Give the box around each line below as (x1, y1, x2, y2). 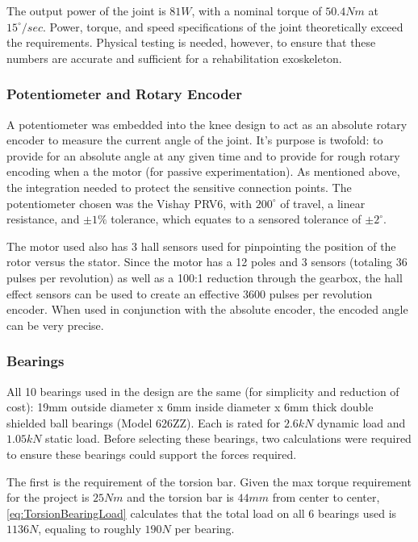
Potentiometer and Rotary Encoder (6, 84, 242, 104)
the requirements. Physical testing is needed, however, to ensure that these (6, 34, 376, 51)
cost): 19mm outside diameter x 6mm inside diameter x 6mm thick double (6, 398, 374, 415)
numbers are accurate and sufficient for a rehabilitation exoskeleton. (6, 49, 342, 66)
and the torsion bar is (127, 489, 234, 506)
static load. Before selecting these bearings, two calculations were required (45, 430, 412, 447)
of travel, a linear (280, 194, 366, 211)
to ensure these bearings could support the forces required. (6, 445, 297, 462)
